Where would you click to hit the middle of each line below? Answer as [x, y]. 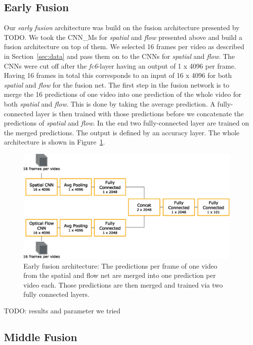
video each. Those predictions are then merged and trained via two [123, 284]
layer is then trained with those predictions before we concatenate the [140, 113]
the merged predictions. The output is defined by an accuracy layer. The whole [122, 132]
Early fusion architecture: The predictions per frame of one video [120, 265]
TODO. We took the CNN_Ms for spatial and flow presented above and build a [123, 37]
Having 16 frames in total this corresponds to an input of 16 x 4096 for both [118, 75]
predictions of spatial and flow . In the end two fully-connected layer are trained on [126, 123]
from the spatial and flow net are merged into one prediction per [120, 275]
